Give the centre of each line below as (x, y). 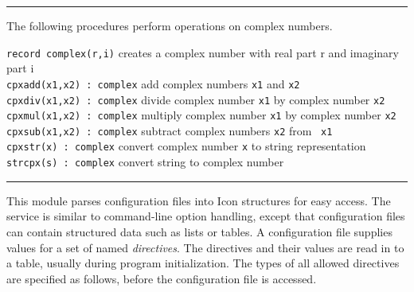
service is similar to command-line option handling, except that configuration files (206, 216)
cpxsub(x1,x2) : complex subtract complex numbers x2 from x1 (170, 130)
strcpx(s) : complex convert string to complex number (145, 162)
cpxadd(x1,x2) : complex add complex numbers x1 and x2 (153, 83)
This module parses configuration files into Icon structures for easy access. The (199, 200)
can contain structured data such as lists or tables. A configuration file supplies (199, 231)
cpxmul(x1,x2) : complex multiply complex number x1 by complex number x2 (201, 115)
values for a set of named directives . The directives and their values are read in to (205, 247)
